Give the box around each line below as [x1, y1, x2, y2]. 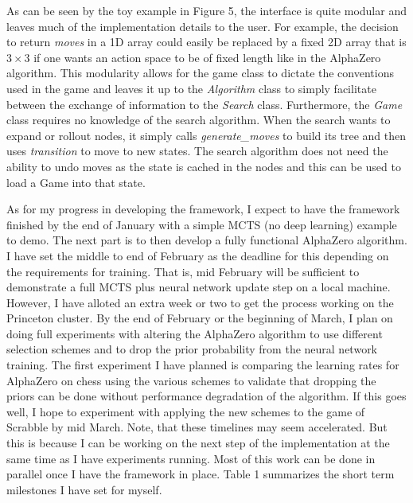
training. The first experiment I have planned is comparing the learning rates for [6, 357, 399, 373]
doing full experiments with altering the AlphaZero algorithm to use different [6, 325, 383, 341]
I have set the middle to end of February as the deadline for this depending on [6, 247, 389, 263]
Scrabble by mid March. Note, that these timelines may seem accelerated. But [6, 419, 388, 435]
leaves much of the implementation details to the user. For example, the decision [6, 18, 399, 34]
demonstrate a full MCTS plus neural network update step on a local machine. [6, 279, 391, 295]
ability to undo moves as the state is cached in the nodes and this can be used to [6, 158, 401, 174]
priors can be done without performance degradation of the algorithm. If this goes [6, 388, 407, 404]
